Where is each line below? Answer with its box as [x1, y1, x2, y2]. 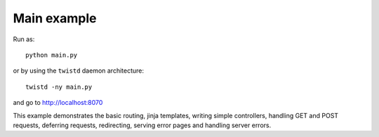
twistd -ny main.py [25, 82, 93, 91]
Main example [13, 10, 98, 26]
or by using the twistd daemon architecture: [13, 66, 144, 75]
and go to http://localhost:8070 [13, 99, 103, 107]
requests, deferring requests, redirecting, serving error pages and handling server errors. [13, 121, 272, 129]
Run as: [13, 35, 35, 43]
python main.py [25, 51, 78, 59]
